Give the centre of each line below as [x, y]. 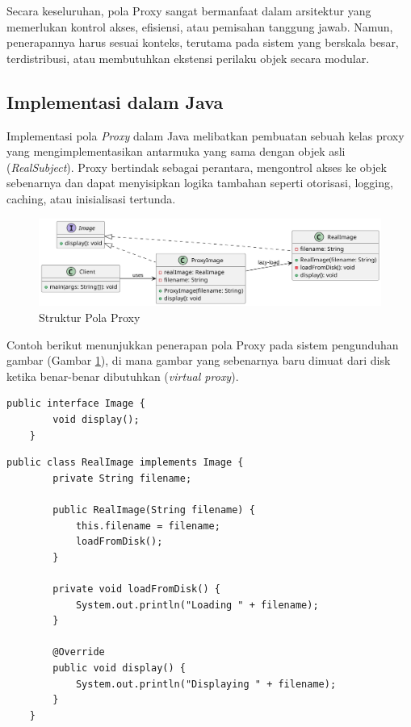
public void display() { [119, 668]
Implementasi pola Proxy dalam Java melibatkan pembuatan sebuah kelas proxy [205, 135]
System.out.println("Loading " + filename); [197, 605]
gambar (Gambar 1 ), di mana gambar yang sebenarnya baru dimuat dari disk [199, 360]
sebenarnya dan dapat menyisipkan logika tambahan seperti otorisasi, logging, [200, 183]
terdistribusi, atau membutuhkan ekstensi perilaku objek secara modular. [188, 58]
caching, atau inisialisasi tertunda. [91, 198]
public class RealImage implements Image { [125, 463]
